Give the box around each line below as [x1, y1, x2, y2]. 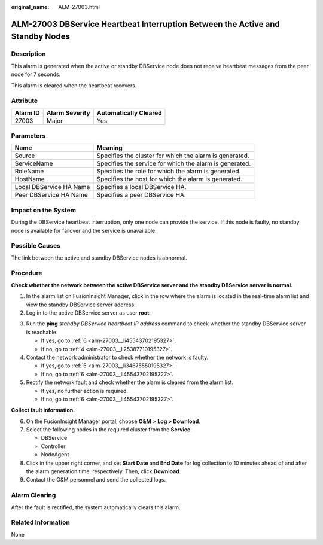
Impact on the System [11, 206, 77, 214]
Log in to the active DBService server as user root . [26, 309, 151, 316]
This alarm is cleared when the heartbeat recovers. [11, 81, 137, 89]
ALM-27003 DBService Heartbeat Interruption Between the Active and [11, 19, 281, 29]
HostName [14, 175, 45, 184]
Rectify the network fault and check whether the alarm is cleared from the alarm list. [26, 379, 233, 386]
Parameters [11, 132, 46, 140]
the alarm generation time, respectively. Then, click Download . [26, 468, 181, 475]
